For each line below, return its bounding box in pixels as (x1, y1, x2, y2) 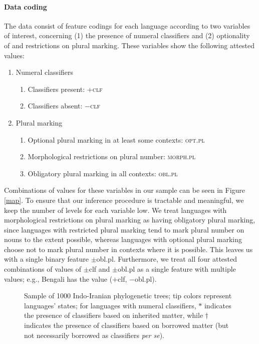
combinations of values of (4, 264, 82, 274)
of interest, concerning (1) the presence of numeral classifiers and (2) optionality (4, 30, 250, 41)
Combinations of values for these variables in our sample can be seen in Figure (4, 185, 245, 195)
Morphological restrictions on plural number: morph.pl (28, 151, 196, 162)
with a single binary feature (4, 254, 89, 264)
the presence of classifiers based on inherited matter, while (24, 310, 203, 320)
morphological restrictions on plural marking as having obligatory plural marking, (4, 214, 255, 225)
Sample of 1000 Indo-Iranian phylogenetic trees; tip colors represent (24, 290, 232, 301)
